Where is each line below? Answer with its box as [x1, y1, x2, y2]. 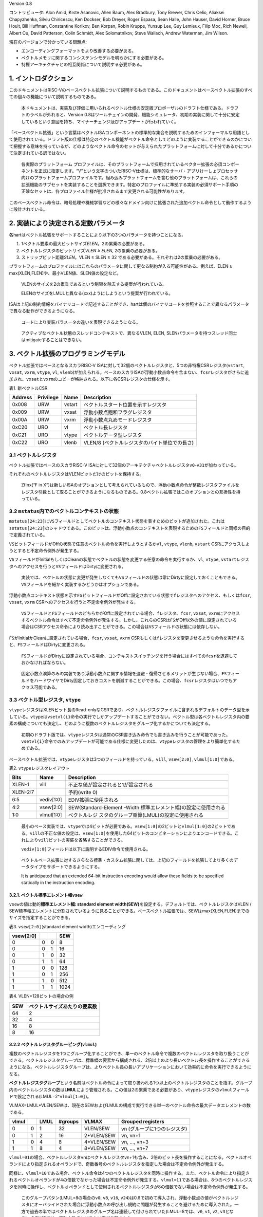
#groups [58, 1118, 79, 1125]
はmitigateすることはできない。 [21, 337, 85, 343]
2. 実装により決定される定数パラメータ [9, 219, 125, 227]
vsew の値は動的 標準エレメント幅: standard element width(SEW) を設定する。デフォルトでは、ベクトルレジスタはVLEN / [9, 901, 252, 907]
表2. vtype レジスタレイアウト [9, 765, 70, 771]
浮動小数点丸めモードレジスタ [83, 416, 152, 423]
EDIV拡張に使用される [68, 796, 119, 803]
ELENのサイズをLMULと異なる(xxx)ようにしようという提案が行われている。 [21, 290, 173, 296]
